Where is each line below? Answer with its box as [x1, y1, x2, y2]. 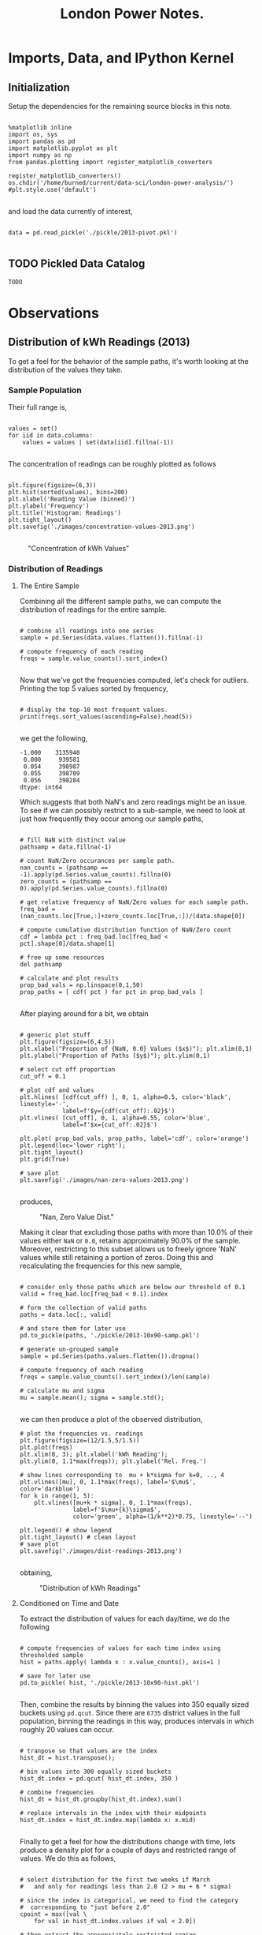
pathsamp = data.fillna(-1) [19, 843, 112, 851]
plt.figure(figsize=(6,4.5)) [19, 1038, 116, 1046]
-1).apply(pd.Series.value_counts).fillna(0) [19, 871, 172, 879]
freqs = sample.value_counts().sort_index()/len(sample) [19, 1373, 211, 1382]
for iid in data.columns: [8, 432, 93, 440]
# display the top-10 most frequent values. [19, 706, 168, 714]
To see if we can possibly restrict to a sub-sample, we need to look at [19, 806, 245, 816]
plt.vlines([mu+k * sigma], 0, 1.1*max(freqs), [34, 1499, 193, 1507]
